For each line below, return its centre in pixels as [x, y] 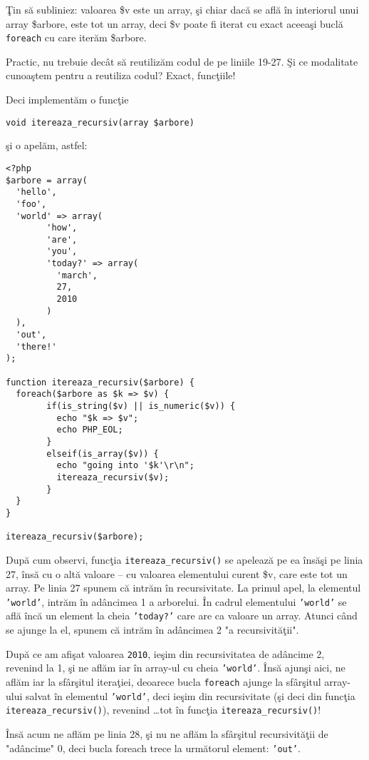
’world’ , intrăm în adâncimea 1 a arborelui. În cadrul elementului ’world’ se [176, 601]
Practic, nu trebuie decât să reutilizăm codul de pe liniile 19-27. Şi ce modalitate [182, 61]
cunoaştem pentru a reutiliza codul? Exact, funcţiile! [121, 75]
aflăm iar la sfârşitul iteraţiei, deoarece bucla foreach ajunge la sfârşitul [163, 681]
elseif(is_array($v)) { [103, 454]
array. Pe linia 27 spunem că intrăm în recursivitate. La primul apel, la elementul [183, 588]
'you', [62, 252]
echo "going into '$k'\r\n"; [125, 466]
